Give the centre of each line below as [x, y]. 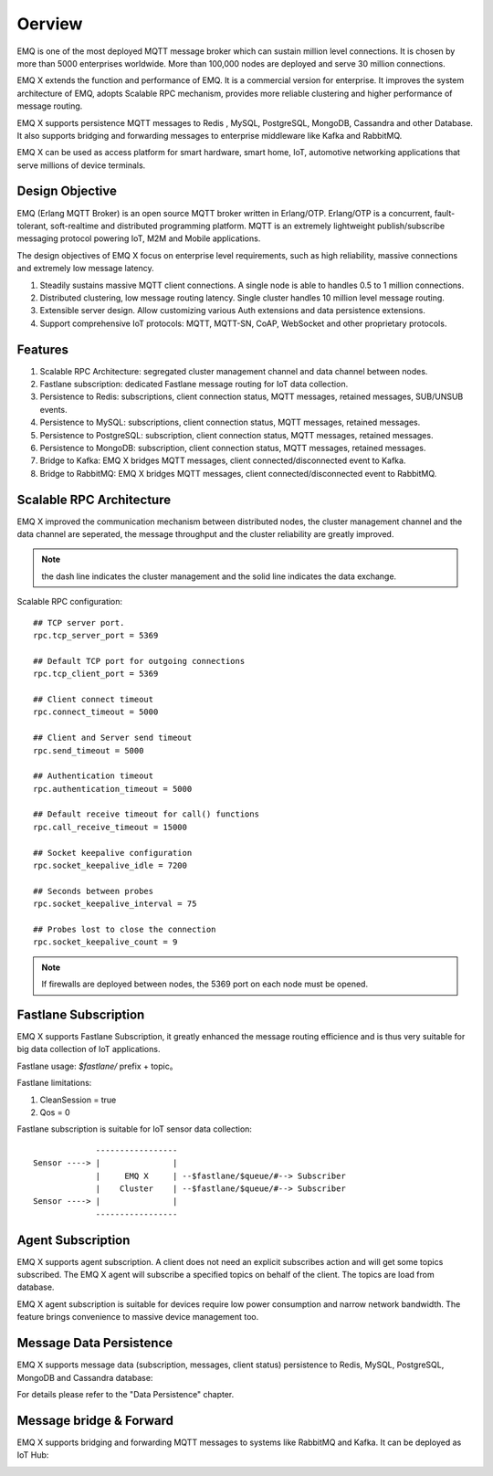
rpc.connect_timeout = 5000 [96, 712]
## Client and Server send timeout [113, 738]
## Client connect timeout [94, 699]
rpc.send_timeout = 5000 [89, 750]
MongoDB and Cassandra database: [85, 1377]
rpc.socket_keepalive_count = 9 [105, 942]
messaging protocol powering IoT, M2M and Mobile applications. [139, 238]
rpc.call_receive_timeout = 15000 [110, 827]
